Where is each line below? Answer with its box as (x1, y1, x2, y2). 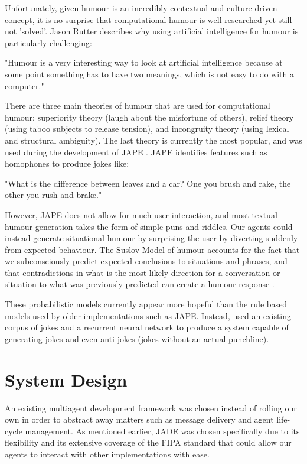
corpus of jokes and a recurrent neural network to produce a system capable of (5, 321, 289, 333)
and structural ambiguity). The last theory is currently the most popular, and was (5, 134, 302, 146)
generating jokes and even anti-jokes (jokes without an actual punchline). (5, 332, 269, 345)
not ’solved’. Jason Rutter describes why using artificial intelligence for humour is (5, 25, 299, 37)
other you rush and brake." (5, 189, 102, 201)
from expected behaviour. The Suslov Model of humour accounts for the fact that (5, 243, 300, 255)
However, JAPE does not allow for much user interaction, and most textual (5, 208, 277, 220)
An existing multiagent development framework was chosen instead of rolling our (5, 401, 297, 414)
